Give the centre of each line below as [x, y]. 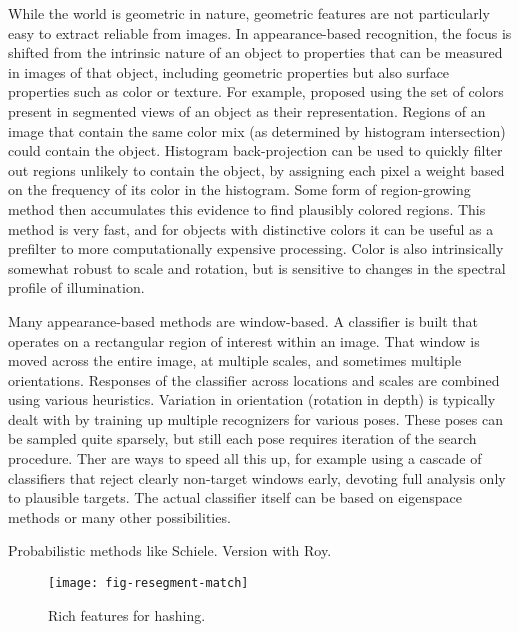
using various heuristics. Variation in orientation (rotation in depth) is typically [252, 399]
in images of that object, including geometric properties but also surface [229, 71]
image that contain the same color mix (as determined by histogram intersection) [257, 130]
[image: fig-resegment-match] [148, 583]
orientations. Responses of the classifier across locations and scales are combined [254, 379]
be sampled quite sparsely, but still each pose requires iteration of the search [242, 438]
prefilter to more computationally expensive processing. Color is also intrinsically [256, 248]
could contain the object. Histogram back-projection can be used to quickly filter [255, 150]
